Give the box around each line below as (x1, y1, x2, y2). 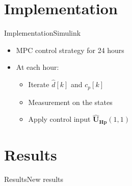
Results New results (4, 173, 64, 184)
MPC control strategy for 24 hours (16, 44, 124, 55)
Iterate (28, 79, 49, 90)
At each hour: (16, 62, 59, 72)
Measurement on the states (28, 96, 113, 107)
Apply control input (28, 114, 91, 124)
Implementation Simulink (4, 28, 81, 38)
